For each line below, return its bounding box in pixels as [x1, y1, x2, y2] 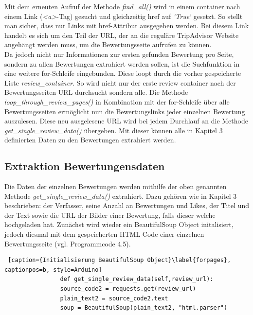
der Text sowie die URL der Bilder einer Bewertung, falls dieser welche [4, 210, 216, 220]
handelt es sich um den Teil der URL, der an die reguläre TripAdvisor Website [4, 30, 239, 40]
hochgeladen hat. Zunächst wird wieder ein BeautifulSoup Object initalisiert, [4, 219, 234, 229]
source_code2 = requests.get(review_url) [60, 285, 196, 293]
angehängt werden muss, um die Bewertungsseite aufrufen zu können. [4, 39, 212, 50]
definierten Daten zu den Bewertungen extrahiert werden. [4, 135, 176, 145]
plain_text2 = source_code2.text [60, 295, 168, 302]
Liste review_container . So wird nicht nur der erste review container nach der [4, 77, 236, 87]
